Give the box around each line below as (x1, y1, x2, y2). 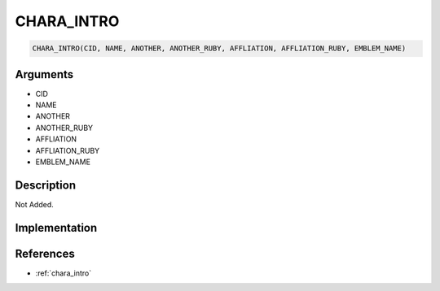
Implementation (15, 220, 98, 235)
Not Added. (15, 199, 55, 209)
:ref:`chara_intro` (35, 268, 92, 278)
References (15, 246, 75, 260)
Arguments (15, 67, 74, 81)
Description (15, 178, 77, 192)
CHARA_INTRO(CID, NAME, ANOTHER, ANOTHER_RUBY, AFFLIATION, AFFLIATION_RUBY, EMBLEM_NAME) (32, 44, 407, 53)
